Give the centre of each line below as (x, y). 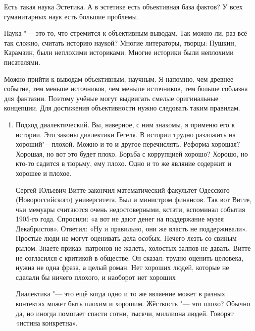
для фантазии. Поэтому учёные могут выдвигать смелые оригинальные (111, 98)
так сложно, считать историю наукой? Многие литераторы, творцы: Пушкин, (120, 42)
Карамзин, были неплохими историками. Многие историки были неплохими (119, 52)
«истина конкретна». (47, 323)
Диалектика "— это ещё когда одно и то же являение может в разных (120, 294)
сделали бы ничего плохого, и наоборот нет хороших (96, 277)
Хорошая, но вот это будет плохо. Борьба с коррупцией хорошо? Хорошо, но (132, 153)
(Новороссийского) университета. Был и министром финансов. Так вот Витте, (133, 199)
